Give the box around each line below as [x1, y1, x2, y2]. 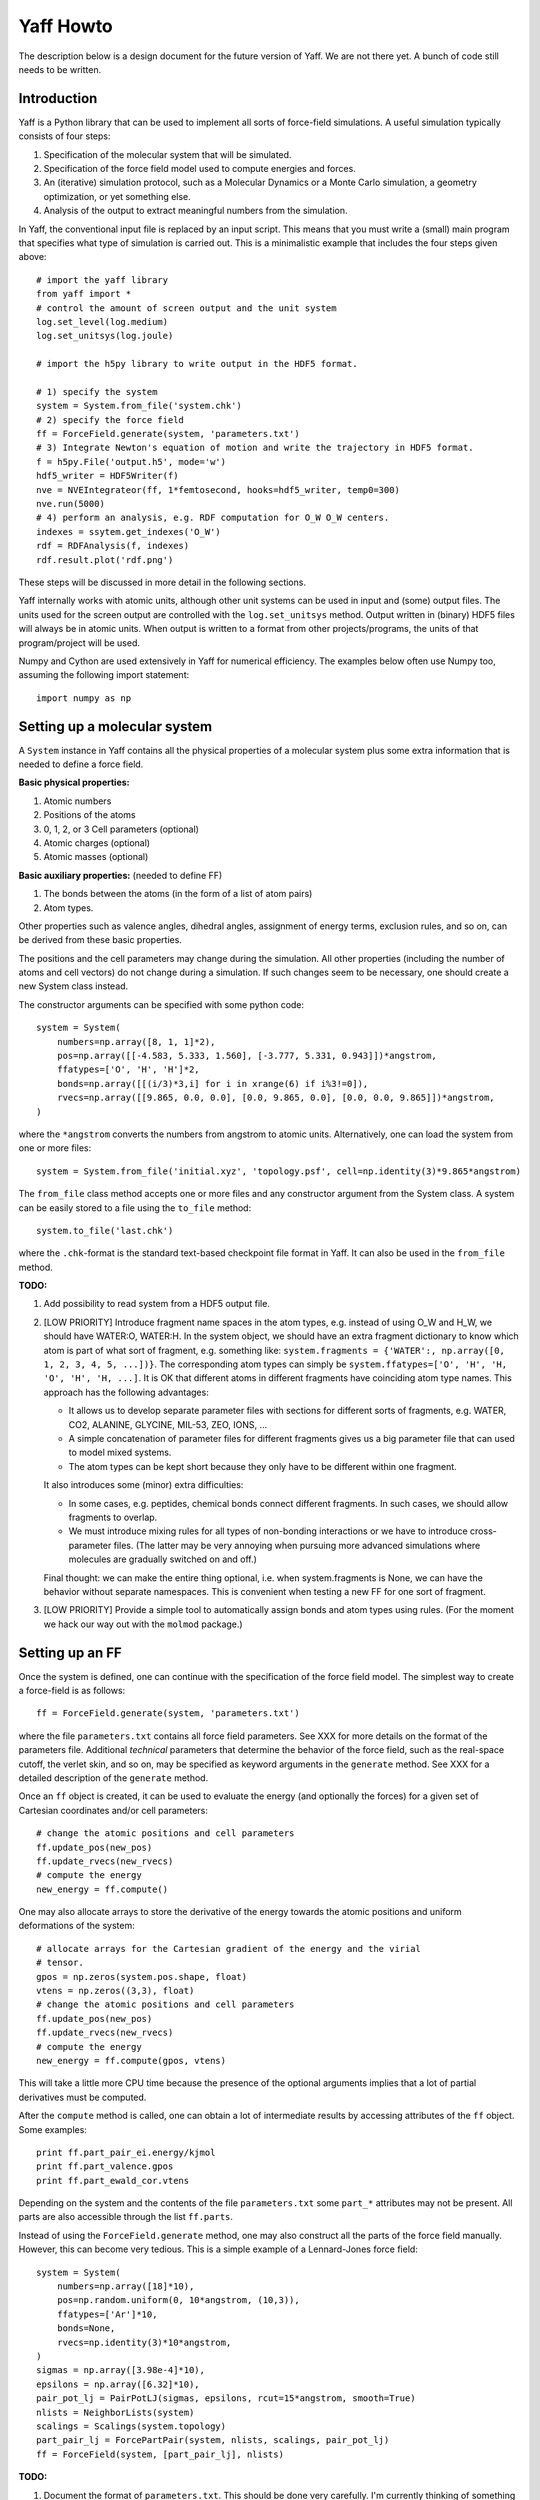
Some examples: [18, 2123, 87, 2135]
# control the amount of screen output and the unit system [36, 302, 337, 314]
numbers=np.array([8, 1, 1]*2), [56, 1036, 216, 1047]
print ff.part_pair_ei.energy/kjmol [36, 2146, 216, 2158]
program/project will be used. [18, 636, 140, 649]
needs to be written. [18, 63, 102, 75]
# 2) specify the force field [36, 414, 185, 425]
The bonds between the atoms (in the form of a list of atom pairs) [43, 888, 313, 900]
